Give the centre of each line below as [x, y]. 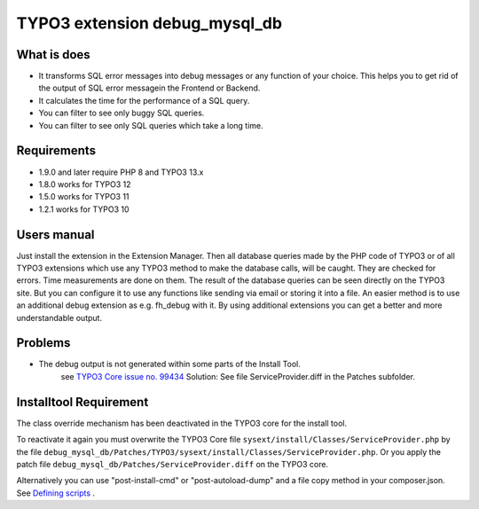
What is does [53, 55]
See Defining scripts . [56, 493]
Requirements [56, 151]
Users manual [55, 235]
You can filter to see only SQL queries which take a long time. [151, 125]
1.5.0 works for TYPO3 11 [84, 197]
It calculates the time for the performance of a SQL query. [144, 100]
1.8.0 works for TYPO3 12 [85, 184]
